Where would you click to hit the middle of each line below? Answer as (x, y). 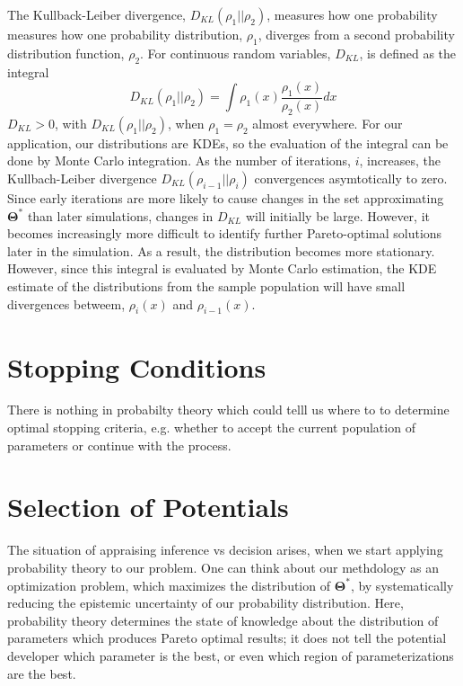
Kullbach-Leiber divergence (82, 178)
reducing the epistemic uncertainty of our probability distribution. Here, (205, 603)
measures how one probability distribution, (125, 34)
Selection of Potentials (148, 507)
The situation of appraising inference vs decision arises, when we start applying (225, 550)
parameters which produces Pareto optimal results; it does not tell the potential (227, 638)
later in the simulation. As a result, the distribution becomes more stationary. (221, 250)
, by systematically (402, 585)
